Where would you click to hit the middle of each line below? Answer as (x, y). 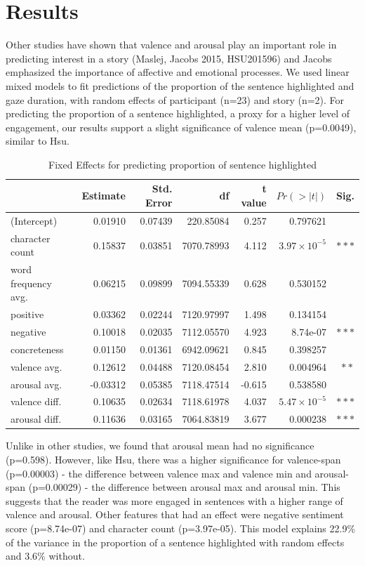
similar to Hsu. (38, 141)
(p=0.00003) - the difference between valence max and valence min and (159, 473)
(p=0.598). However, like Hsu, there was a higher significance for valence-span (173, 459)
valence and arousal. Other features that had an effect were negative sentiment (175, 514)
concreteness (37, 349)
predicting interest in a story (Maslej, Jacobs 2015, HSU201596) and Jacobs (169, 58)
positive (27, 314)
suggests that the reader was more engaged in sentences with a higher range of (174, 500)
